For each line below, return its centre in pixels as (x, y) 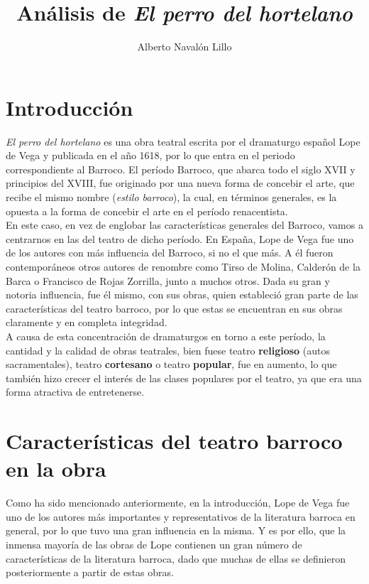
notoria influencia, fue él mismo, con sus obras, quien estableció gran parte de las (182, 294)
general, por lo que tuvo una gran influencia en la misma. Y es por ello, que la (176, 530)
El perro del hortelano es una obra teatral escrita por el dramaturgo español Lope (183, 141)
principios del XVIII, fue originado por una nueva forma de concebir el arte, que (180, 183)
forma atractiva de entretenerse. (75, 392)
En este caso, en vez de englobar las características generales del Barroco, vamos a (184, 225)
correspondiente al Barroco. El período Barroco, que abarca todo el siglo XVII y (181, 169)
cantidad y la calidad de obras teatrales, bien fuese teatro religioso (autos (168, 350)
